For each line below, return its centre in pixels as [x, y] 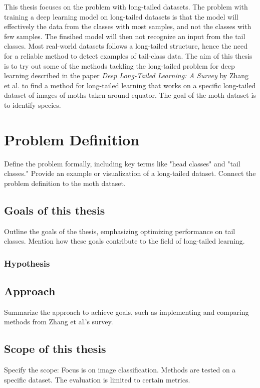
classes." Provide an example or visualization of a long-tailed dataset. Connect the [130, 173]
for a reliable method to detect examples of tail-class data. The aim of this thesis [128, 55]
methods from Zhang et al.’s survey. [59, 322]
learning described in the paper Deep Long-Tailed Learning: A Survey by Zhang [126, 75]
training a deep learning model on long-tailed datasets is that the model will [121, 16]
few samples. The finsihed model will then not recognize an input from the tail [125, 36]
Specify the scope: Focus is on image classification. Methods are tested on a [120, 370]
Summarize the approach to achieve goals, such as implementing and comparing [126, 312]
